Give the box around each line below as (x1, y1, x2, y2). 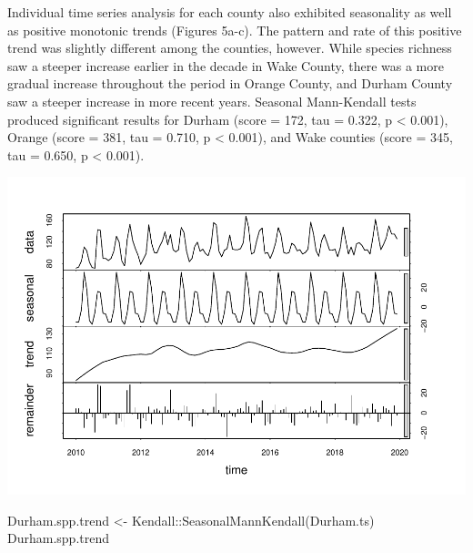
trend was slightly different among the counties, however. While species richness (7, 38, 452, 57)
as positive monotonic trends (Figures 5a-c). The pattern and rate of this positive (7, 20, 462, 39)
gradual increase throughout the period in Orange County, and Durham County (7, 74, 453, 93)
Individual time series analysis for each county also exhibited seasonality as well (7, 3, 452, 21)
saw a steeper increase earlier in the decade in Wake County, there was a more (7, 56, 444, 75)
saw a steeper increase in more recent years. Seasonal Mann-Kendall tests (7, 91, 417, 110)
